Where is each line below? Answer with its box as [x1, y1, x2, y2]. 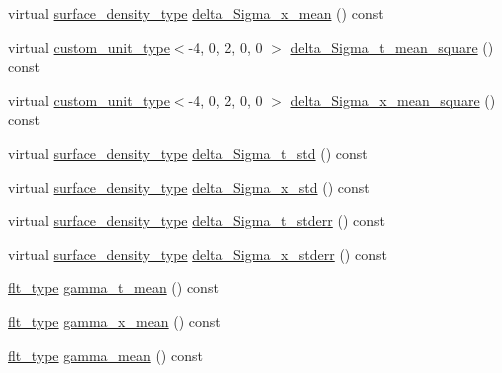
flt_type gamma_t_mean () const [8, 277, 219, 298]
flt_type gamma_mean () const [8, 344, 203, 365]
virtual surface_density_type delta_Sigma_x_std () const [8, 176, 370, 197]
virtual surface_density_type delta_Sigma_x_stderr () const [8, 243, 387, 264]
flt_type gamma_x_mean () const [8, 310, 221, 331]
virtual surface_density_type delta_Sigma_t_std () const [8, 142, 368, 163]
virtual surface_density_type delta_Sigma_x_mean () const [8, 3, 384, 23]
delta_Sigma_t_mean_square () [290, 36, 494, 57]
